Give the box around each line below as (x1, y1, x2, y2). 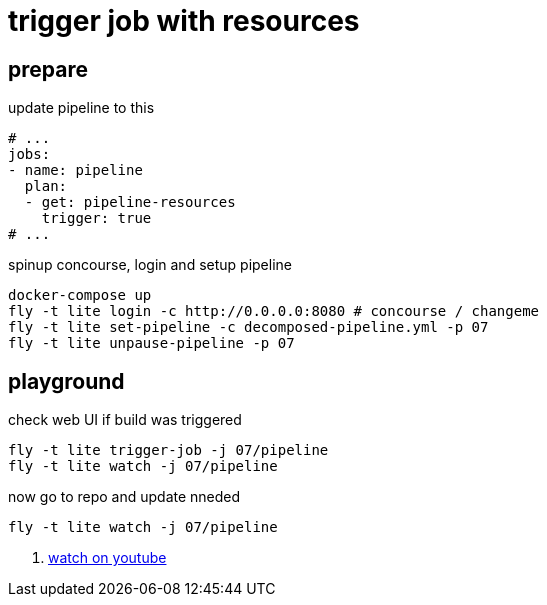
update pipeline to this (8, 99, 155, 117)
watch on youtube (48, 549, 167, 567)
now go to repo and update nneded (8, 488, 241, 506)
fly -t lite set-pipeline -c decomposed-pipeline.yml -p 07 (8, 319, 489, 336)
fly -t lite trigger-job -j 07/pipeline (8, 442, 329, 459)
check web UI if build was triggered (8, 411, 242, 429)
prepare (8, 56, 88, 82)
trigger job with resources (8, 4, 360, 38)
